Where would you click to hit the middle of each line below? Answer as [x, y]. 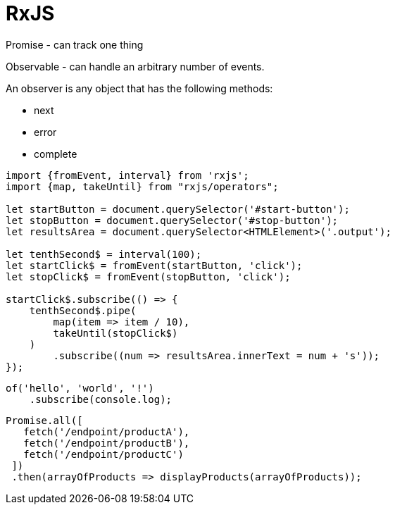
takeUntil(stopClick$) [115, 333]
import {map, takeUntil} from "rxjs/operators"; [142, 186]
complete [56, 154]
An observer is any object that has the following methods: [139, 88]
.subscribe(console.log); [101, 399]
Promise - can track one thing [75, 44]
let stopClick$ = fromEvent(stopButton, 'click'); [148, 276]
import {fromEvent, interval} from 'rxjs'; [127, 175]
